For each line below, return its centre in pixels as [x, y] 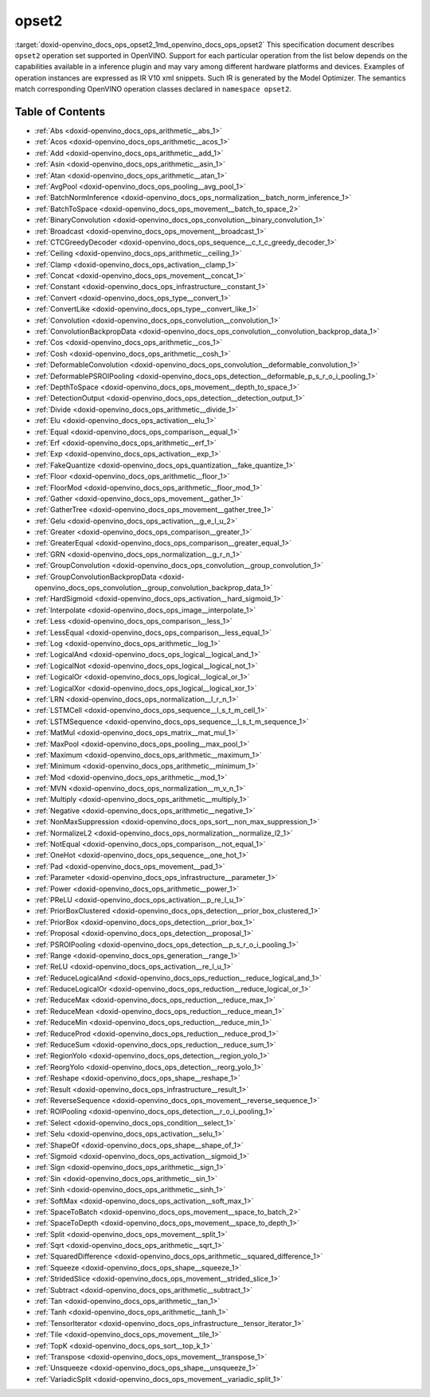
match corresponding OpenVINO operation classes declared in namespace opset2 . [153, 89]
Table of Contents [60, 112]
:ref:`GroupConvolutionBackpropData [96, 577]
